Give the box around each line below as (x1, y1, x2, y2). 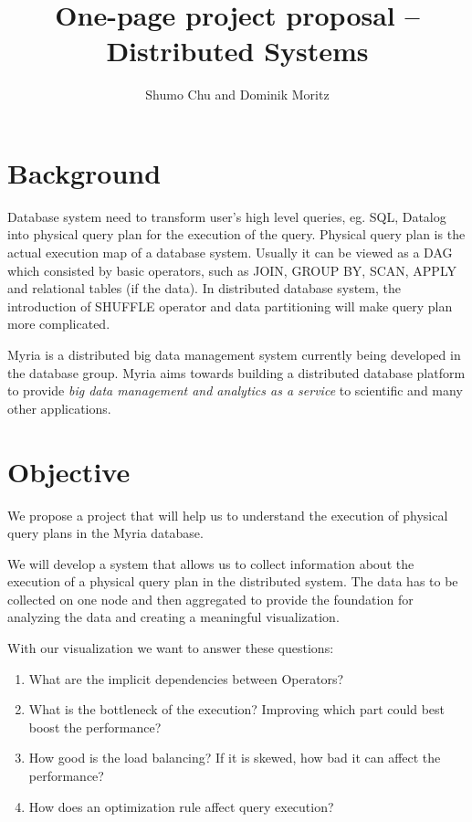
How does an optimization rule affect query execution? (28, 796, 334, 816)
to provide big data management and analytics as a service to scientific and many (7, 381, 463, 400)
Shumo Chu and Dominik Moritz (145, 85, 330, 104)
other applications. (7, 398, 111, 417)
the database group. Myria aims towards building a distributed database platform (7, 363, 466, 382)
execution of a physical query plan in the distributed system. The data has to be (7, 572, 458, 591)
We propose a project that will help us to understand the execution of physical (7, 505, 448, 524)
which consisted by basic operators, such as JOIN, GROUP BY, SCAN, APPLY (7, 260, 456, 279)
